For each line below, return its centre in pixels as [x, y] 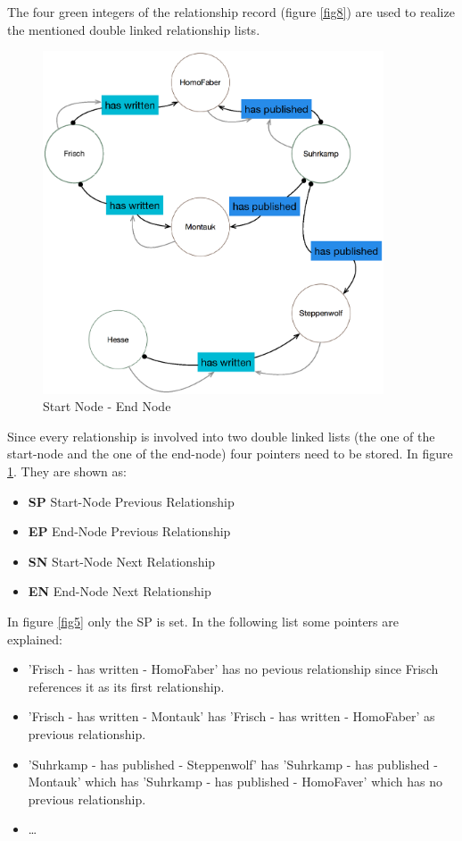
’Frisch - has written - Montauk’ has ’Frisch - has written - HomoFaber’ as [231, 716]
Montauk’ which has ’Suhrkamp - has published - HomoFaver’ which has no [235, 782]
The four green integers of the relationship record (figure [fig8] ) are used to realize [231, 12]
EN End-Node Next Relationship [120, 591]
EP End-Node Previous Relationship [129, 531]
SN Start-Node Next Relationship [122, 561]
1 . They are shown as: [67, 471]
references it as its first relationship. [126, 686]
